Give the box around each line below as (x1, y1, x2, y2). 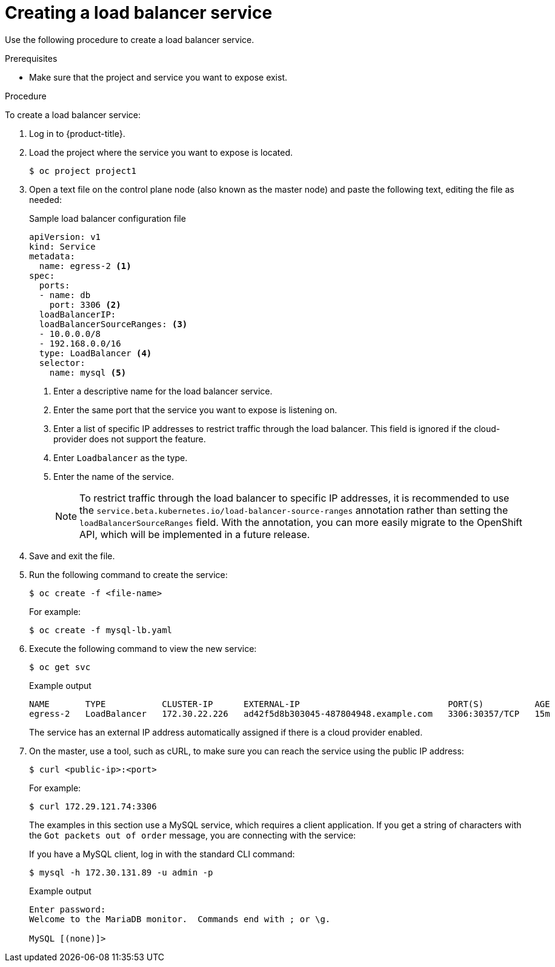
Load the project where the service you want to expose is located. (29, 147, 293, 158)
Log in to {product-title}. (29, 128, 125, 139)
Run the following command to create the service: (29, 569, 228, 580)
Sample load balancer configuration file (29, 213, 186, 224)
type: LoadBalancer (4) (39, 348, 152, 358)
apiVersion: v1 (29, 231, 101, 242)
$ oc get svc (29, 662, 91, 672)
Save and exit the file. (29, 550, 115, 561)
